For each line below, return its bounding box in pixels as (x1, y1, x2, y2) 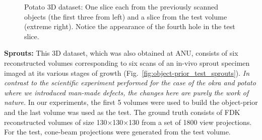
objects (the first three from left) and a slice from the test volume (24, 11, 227, 22)
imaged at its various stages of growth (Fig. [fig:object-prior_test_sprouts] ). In (4, 67, 250, 78)
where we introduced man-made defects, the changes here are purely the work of (4, 87, 249, 97)
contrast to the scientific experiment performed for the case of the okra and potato (4, 77, 256, 88)
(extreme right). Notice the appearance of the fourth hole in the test (24, 21, 235, 32)
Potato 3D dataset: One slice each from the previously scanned (24, 2, 218, 12)
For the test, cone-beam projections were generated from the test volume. (4, 126, 231, 137)
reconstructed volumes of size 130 (4, 116, 107, 127)
